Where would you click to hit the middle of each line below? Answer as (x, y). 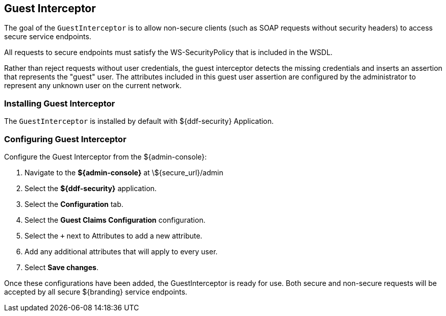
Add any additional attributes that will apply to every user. (121, 251)
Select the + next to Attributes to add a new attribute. (114, 235)
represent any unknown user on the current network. (93, 86)
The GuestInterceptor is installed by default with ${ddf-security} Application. (139, 121)
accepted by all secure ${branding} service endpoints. (96, 292)
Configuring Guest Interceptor (65, 139)
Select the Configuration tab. (74, 204)
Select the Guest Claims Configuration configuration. (115, 220)
